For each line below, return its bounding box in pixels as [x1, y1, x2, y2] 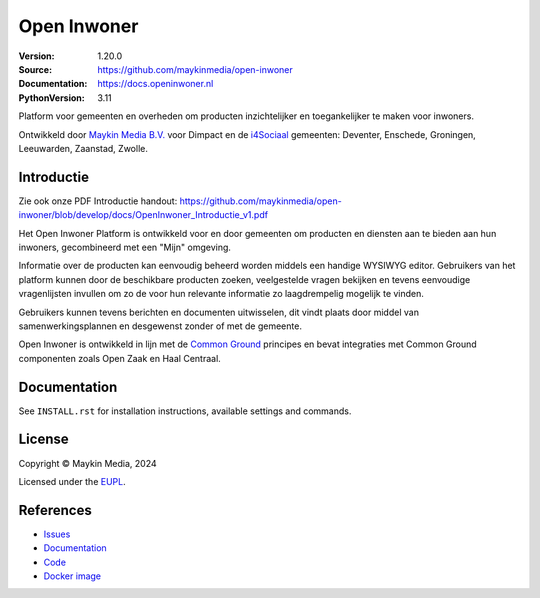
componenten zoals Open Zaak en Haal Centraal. [18, 352, 222, 364]
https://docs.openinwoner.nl [97, 78, 214, 90]
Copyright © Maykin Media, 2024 [18, 457, 157, 469]
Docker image [43, 570, 102, 582]
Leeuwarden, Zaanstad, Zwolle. [18, 142, 149, 154]
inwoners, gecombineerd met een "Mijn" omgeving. [18, 241, 232, 253]
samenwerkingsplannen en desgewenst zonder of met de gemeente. [18, 320, 302, 332]
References [18, 501, 92, 519]
